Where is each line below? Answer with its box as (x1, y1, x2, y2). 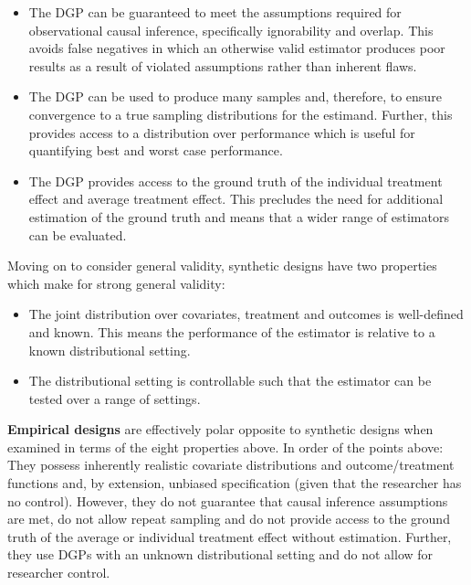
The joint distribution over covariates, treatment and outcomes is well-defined (28, 304, 464, 324)
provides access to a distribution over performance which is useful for (28, 122, 415, 142)
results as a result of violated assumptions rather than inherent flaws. (28, 56, 417, 75)
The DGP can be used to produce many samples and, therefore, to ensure (28, 87, 442, 106)
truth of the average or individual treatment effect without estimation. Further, (7, 526, 452, 546)
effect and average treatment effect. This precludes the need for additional (28, 189, 444, 208)
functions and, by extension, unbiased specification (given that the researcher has (7, 473, 462, 493)
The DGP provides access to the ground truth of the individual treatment (28, 171, 443, 190)
